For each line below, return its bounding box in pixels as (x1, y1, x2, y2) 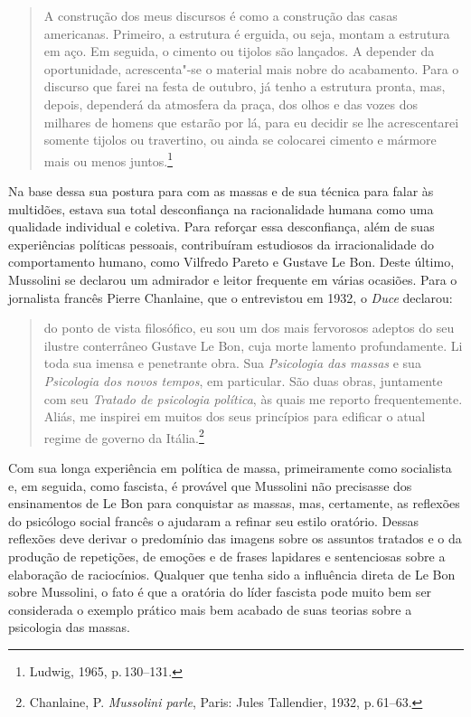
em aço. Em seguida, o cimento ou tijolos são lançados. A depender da (43, 42, 435, 61)
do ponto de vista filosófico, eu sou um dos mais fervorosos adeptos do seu (43, 318, 455, 337)
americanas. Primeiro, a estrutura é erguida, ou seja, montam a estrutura (43, 24, 450, 42)
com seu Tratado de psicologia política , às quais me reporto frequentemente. (43, 389, 463, 408)
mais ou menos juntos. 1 (43, 148, 173, 170)
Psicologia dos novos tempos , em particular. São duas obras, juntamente (43, 371, 443, 390)
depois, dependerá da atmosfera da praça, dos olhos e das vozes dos (43, 94, 419, 113)
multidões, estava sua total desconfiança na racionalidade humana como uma (8, 199, 434, 218)
